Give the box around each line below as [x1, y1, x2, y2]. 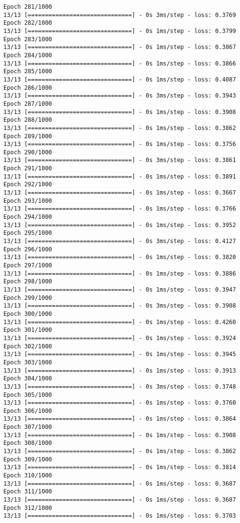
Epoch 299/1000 [3, 294, 52, 301]
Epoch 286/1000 [3, 84, 52, 91]
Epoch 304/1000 [3, 375, 52, 382]
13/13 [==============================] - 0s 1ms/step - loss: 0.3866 [3, 60, 236, 67]
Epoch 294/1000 [3, 213, 52, 221]
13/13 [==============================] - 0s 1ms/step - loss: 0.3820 [3, 254, 236, 261]
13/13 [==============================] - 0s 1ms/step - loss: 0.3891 [3, 173, 236, 180]
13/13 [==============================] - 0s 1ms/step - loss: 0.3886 [3, 270, 236, 277]
